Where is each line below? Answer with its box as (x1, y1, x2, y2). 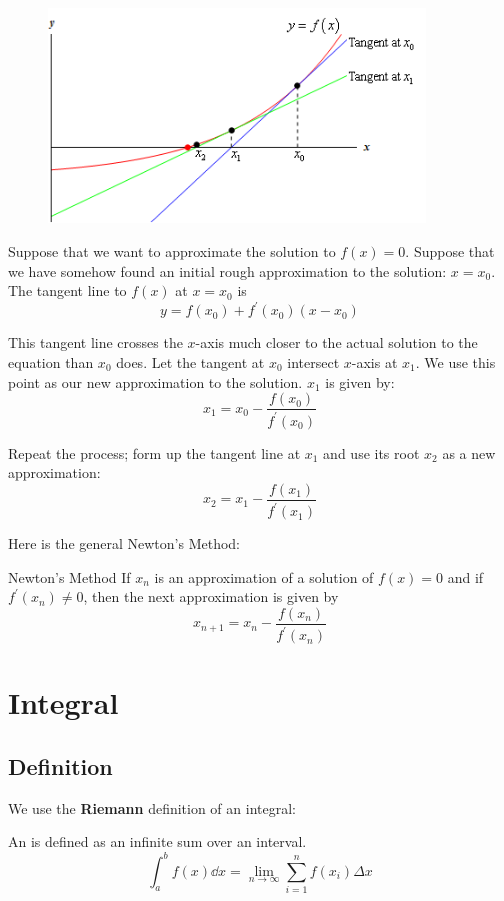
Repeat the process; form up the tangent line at (8, 442, 301, 463)
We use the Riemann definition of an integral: (8, 797, 296, 818)
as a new (442, 442, 496, 463)
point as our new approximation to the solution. (8, 371, 303, 392)
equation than (8, 351, 94, 372)
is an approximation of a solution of (154, 566, 374, 587)
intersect (287, 351, 340, 372)
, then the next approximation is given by (83, 586, 339, 607)
